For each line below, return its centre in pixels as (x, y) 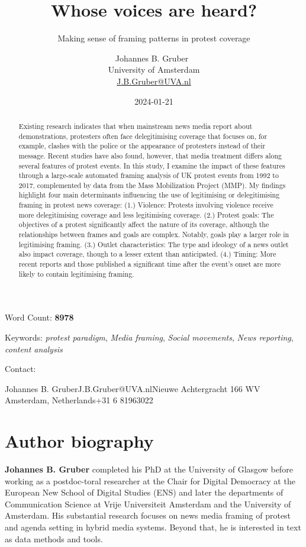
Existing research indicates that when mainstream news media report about (136, 126)
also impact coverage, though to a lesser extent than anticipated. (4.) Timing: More (147, 254)
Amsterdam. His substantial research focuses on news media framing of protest (148, 515)
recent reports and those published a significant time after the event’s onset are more (149, 264)
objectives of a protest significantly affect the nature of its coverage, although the (144, 224)
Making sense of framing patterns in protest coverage (154, 38)
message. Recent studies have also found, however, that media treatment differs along (150, 155)
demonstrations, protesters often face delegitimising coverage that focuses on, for (143, 136)
